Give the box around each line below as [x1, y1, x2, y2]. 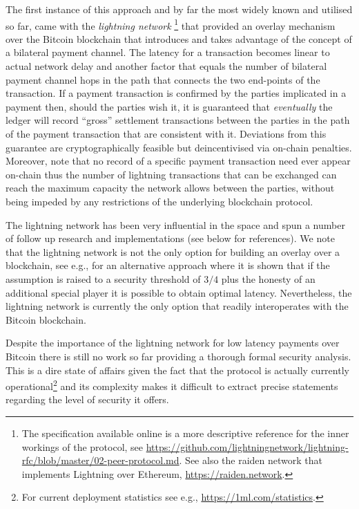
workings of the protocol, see [21, 439, 144, 454]
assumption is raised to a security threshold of [6, 271, 201, 286]
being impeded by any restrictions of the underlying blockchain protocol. [6, 194, 313, 208]
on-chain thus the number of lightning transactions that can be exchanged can [6, 167, 337, 181]
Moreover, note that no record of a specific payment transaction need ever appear [6, 154, 351, 168]
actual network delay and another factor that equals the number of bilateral [6, 59, 327, 73]
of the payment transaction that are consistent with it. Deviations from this [6, 127, 327, 140]
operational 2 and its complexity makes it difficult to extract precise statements [6, 377, 338, 393]
